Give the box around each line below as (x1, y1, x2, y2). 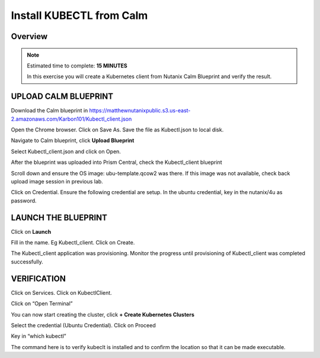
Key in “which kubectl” (11, 333, 66, 340)
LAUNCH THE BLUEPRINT (11, 212, 108, 222)
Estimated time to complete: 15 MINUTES (27, 62, 127, 69)
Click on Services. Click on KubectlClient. (11, 289, 112, 296)
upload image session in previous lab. (11, 178, 103, 185)
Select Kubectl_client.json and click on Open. (11, 148, 121, 155)
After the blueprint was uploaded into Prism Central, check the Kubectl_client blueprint (11, 159, 222, 166)
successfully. (11, 258, 44, 265)
